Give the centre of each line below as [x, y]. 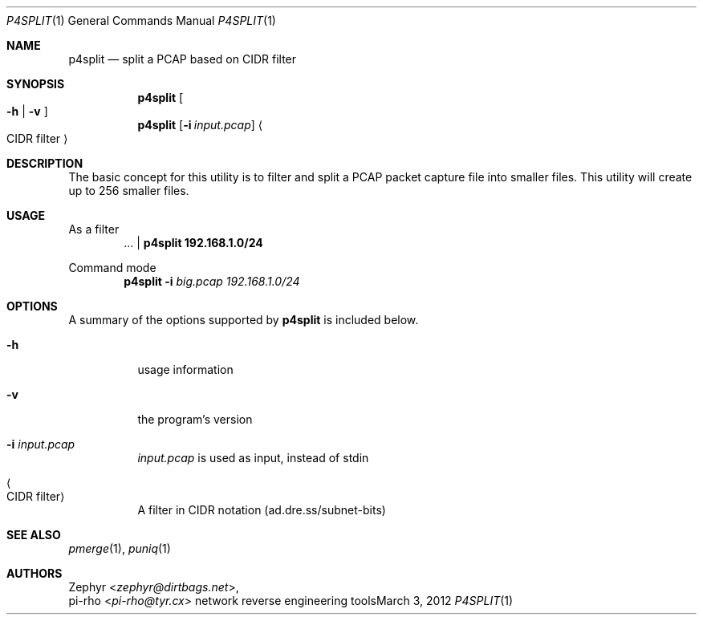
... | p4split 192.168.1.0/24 [193, 243]
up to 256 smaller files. [129, 191]
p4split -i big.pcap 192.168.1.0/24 [212, 281]
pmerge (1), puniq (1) [120, 548]
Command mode [112, 268]
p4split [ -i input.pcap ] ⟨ [200, 125]
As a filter [94, 229]
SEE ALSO [34, 535]
